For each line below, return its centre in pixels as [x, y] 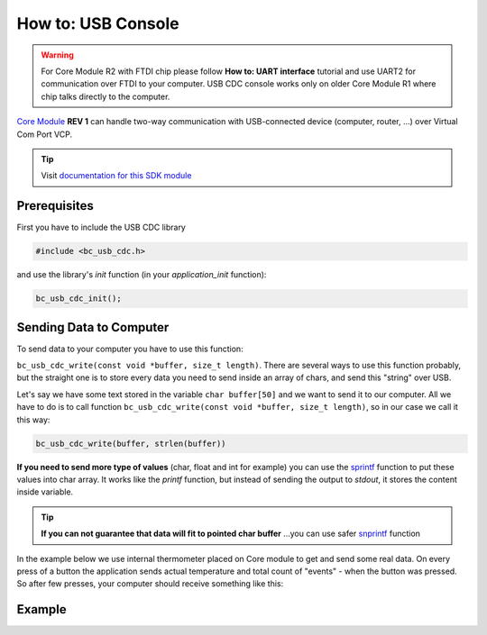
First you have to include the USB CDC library [101, 227]
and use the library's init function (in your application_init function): [142, 275]
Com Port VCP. [45, 134]
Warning [57, 55]
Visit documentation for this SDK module [116, 176]
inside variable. [45, 492]
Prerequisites [55, 206]
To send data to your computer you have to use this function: [130, 349]
